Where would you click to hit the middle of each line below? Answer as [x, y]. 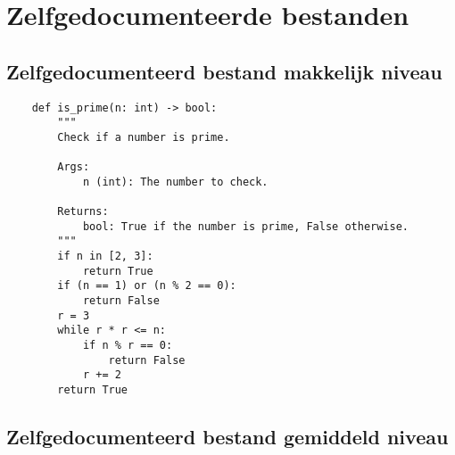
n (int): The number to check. [175, 182]
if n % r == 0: [128, 346]
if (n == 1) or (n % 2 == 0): [147, 286]
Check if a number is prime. [144, 137]
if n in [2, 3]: [105, 256]
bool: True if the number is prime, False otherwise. [246, 226]
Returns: [83, 212]
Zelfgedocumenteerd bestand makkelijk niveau [224, 71]
